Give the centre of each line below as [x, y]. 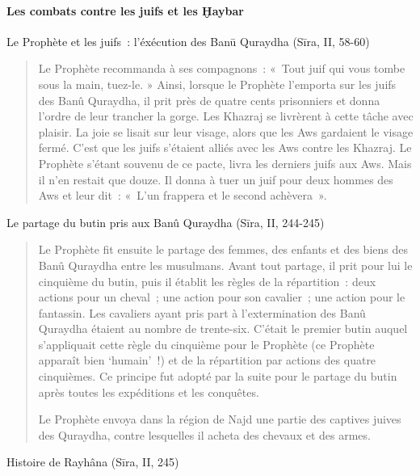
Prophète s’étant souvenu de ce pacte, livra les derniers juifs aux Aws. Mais [225, 163]
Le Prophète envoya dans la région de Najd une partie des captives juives [220, 419]
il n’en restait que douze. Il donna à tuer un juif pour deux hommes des [216, 179]
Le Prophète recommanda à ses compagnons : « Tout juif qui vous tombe [222, 68]
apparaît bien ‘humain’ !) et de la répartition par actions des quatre [207, 360]
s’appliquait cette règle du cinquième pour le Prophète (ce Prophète [206, 344]
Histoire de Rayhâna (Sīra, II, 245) [93, 462]
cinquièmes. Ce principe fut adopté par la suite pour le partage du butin [218, 376]
